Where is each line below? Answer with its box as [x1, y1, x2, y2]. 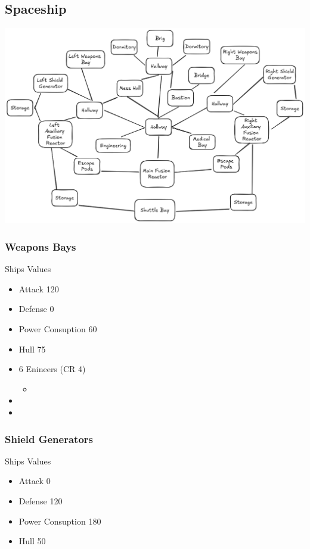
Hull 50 [18, 535, 46, 547]
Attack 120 [18, 282, 59, 295]
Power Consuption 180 [18, 514, 101, 527]
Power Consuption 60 [18, 323, 97, 335]
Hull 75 [18, 342, 46, 355]
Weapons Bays [5, 239, 76, 254]
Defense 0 [18, 302, 54, 315]
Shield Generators [5, 431, 93, 446]
